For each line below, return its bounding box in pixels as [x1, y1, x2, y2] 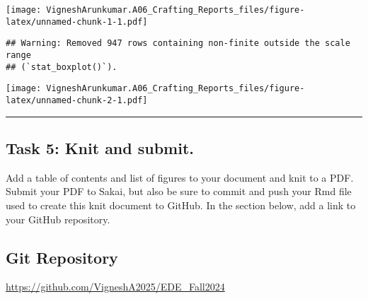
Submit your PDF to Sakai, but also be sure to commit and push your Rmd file [6, 184, 352, 199]
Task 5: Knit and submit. [6, 136, 195, 158]
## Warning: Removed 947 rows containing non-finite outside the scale [6, 38, 350, 49]
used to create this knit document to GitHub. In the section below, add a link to [6, 197, 356, 212]
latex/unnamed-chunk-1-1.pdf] [6, 16, 148, 27]
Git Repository [6, 246, 118, 268]
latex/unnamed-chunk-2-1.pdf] [6, 95, 148, 105]
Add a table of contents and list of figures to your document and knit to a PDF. [6, 170, 354, 184]
